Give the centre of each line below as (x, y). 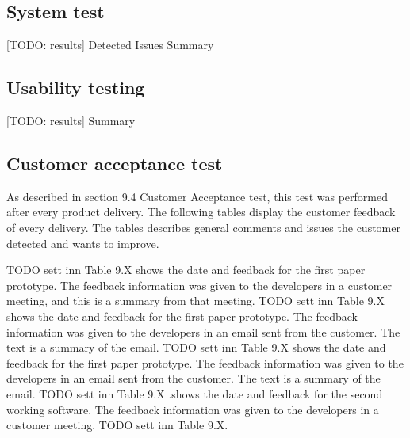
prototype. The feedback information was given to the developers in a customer (199, 285)
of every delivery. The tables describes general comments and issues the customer (203, 227)
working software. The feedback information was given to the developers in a (193, 409)
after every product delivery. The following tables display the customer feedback (201, 212)
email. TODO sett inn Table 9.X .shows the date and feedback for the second (195, 393)
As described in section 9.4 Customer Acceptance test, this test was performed (197, 196)
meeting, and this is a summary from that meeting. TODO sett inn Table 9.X (195, 301)
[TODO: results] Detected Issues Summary (110, 45)
